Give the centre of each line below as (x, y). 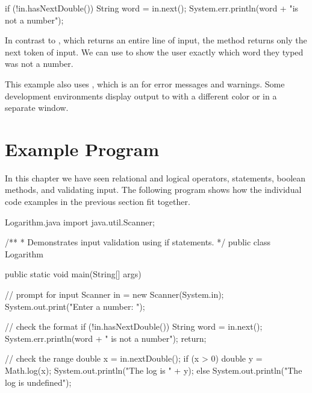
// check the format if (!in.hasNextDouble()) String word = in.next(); (134, 326)
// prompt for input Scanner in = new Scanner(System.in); (114, 294)
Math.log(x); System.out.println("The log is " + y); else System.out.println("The (154, 370)
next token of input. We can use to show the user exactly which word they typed (154, 52)
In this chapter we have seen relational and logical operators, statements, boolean (155, 178)
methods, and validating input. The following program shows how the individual (153, 190)
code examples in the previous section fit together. (98, 202)
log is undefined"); (38, 382)
